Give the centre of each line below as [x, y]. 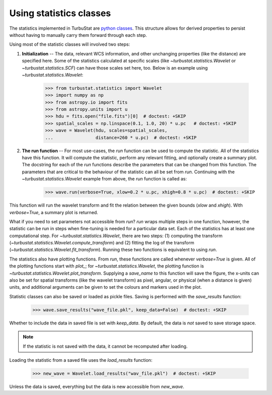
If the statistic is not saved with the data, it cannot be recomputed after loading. [105, 346]
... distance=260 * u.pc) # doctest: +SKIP [121, 138]
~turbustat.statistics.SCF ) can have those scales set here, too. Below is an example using [115, 68]
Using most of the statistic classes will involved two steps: [70, 44]
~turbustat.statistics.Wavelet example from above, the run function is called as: [105, 179]
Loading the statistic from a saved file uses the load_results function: [81, 360]
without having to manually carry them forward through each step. [78, 35]
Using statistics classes [60, 13]
